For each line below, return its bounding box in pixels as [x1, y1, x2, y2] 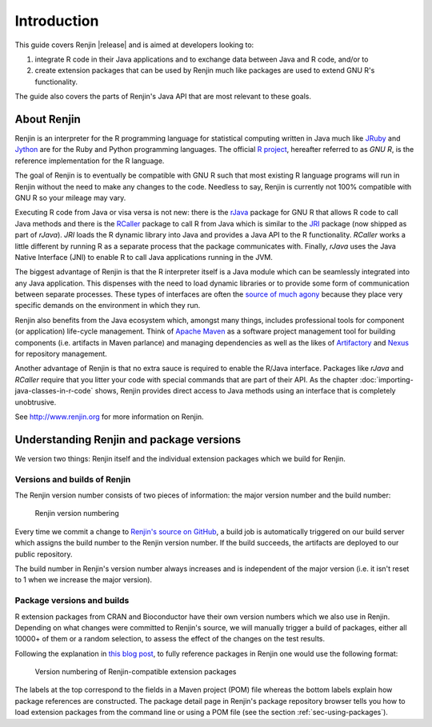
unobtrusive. [14, 397, 57, 407]
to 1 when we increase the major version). [14, 575, 152, 585]
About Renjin [14, 112, 82, 126]
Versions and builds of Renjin [14, 473, 131, 485]
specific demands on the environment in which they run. [14, 301, 201, 310]
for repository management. [14, 349, 107, 359]
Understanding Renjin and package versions [14, 433, 242, 446]
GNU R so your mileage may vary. [14, 193, 126, 202]
